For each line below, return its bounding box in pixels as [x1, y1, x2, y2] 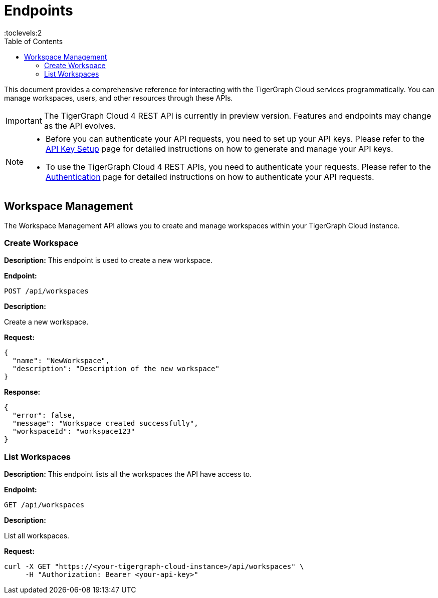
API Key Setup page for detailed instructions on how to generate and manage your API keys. [46, 143, 393, 154]
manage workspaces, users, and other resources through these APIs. [4, 93, 233, 102]
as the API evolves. [44, 120, 116, 131]
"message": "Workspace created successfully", [12, 419, 198, 428]
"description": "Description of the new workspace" [12, 365, 220, 373]
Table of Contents [4, 37, 63, 46]
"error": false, [12, 411, 76, 420]
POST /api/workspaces [4, 287, 89, 295]
